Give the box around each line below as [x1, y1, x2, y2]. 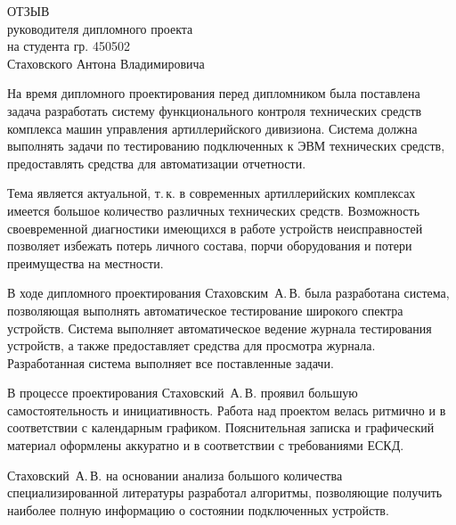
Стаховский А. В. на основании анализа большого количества [7, 465, 343, 484]
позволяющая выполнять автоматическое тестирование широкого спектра [7, 300, 403, 319]
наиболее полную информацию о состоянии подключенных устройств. [7, 500, 389, 519]
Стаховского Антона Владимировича [7, 53, 205, 72]
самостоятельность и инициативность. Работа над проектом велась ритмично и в [7, 400, 446, 419]
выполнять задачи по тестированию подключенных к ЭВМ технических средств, [7, 136, 445, 155]
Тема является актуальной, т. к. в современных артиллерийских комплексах [7, 184, 416, 202]
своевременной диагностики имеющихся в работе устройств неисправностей [7, 218, 423, 237]
